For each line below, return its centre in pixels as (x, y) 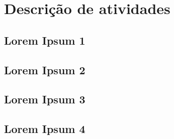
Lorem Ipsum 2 (45, 69)
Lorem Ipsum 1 (45, 40)
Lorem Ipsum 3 (45, 99)
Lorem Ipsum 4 (45, 129)
